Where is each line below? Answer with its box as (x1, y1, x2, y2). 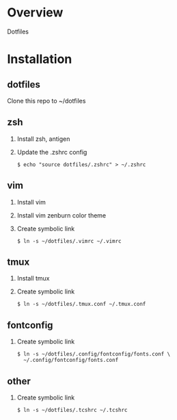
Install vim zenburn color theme (16, 211, 107, 220)
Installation (7, 51, 72, 67)
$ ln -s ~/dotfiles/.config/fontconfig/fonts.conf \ (16, 351, 171, 358)
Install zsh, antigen (16, 135, 70, 143)
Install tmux (16, 274, 50, 283)
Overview (7, 5, 64, 21)
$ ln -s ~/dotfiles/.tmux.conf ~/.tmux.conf (16, 301, 146, 308)
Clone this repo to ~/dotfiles (7, 96, 86, 105)
